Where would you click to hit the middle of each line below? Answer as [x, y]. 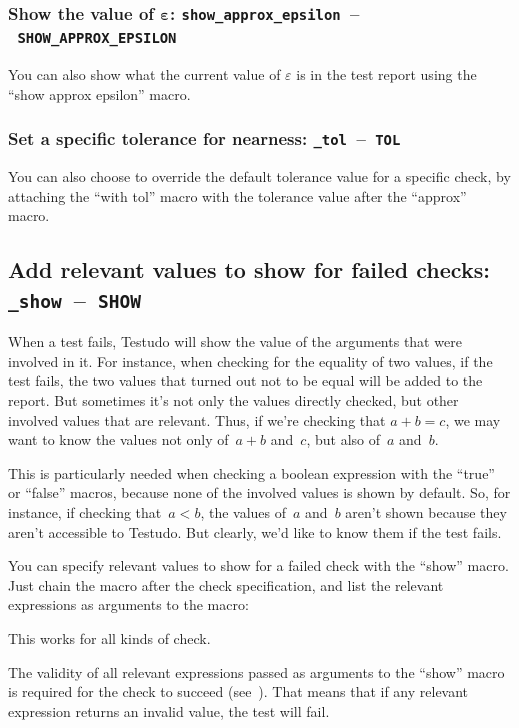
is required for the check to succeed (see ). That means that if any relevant [238, 691]
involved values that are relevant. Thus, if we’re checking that [197, 419]
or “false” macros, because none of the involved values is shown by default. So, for [259, 492]
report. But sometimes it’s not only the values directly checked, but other [233, 399]
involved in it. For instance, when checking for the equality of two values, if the [250, 360]
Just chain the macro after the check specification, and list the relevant [226, 584]
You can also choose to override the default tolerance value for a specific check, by [259, 176]
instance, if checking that [85, 511]
